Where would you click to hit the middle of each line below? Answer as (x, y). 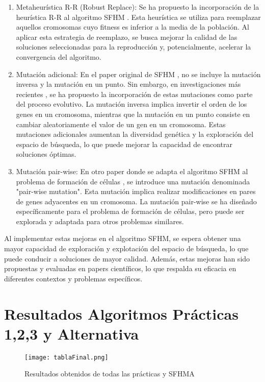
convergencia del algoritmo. (59, 56)
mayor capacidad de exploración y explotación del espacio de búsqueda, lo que (126, 248)
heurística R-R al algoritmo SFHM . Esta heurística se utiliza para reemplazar (138, 17)
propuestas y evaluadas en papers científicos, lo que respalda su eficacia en (120, 268)
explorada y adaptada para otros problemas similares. (100, 221)
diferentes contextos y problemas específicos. (73, 278)
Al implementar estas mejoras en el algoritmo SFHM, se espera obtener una (123, 238)
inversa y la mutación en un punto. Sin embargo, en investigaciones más (128, 84)
